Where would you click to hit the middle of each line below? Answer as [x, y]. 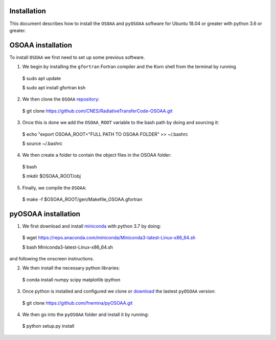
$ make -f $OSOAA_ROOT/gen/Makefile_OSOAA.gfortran [82, 199]
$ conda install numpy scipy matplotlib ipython [71, 280]
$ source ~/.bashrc [42, 143]
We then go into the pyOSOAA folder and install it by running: [86, 314]
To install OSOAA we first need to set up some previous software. [77, 57]
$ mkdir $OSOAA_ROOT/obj [52, 176]
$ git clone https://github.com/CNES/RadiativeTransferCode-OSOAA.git [98, 111]
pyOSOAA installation [45, 214]
